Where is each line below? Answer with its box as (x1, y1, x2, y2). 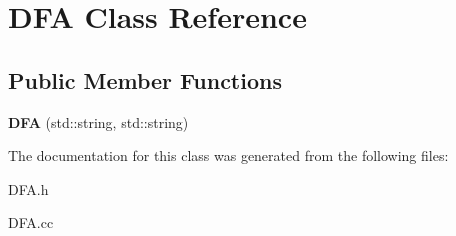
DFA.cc (8, 212, 54, 233)
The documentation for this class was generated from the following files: (8, 145, 449, 166)
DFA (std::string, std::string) (8, 111, 189, 132)
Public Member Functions (8, 64, 282, 95)
